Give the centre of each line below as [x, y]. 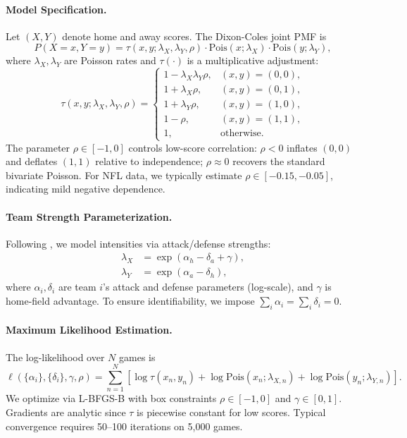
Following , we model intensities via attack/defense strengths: [138, 243]
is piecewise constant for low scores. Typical [231, 412]
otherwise [241, 134]
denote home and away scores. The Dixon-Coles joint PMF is [194, 36]
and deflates [32, 161]
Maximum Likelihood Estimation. [89, 330]
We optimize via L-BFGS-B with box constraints [111, 398]
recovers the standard [279, 161]
